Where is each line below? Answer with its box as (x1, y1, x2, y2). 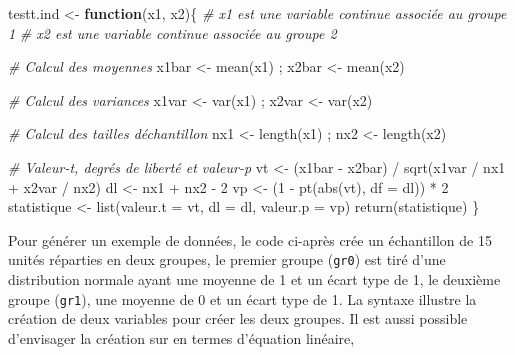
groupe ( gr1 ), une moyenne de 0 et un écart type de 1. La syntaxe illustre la (8, 288, 477, 309)
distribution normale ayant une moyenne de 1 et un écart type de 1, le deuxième (8, 269, 501, 289)
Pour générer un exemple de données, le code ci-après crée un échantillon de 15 (8, 229, 492, 250)
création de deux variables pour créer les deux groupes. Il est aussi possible (8, 308, 468, 329)
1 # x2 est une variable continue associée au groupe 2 (8, 22, 337, 43)
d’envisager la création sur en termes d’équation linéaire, (8, 327, 355, 348)
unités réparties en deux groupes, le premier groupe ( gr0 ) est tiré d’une (8, 249, 446, 270)
